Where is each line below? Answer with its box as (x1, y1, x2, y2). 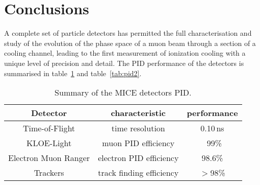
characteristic (111, 107, 166, 119)
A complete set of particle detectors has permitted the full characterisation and (4, 28, 252, 38)
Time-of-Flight (23, 122, 75, 134)
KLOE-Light (26, 137, 72, 149)
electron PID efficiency (98, 152, 179, 164)
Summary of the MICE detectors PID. (55, 86, 192, 99)
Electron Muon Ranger (8, 152, 90, 164)
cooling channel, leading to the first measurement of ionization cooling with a (4, 48, 246, 58)
